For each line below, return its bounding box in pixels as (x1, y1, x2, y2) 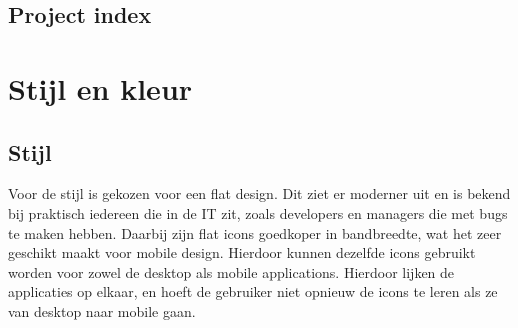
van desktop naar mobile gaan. (8, 300, 196, 321)
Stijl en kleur (8, 67, 193, 108)
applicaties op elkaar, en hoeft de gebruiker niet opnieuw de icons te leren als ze (8, 281, 498, 302)
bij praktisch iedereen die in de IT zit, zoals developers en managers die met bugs (8, 202, 508, 223)
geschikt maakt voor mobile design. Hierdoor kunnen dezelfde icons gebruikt (8, 242, 476, 263)
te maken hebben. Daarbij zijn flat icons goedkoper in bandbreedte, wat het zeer (8, 222, 502, 243)
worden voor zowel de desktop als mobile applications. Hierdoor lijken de (8, 261, 455, 282)
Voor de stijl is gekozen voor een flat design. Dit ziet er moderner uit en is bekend (8, 183, 511, 204)
